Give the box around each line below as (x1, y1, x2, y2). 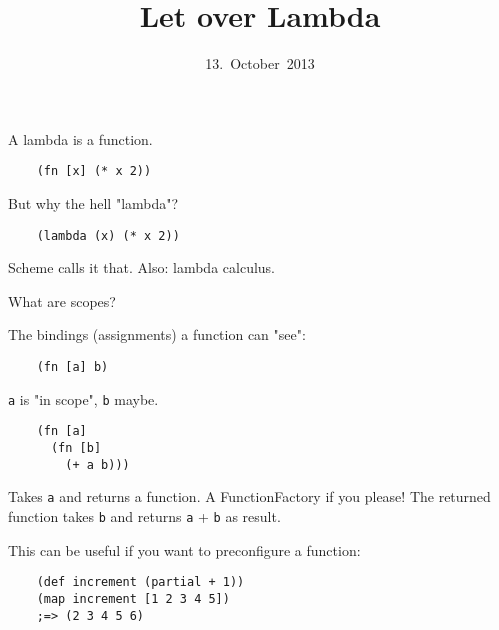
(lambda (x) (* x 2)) (36, 228, 180, 243)
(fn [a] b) (36, 360, 109, 374)
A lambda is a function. (8, 128, 153, 149)
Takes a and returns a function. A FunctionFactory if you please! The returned (8, 486, 491, 507)
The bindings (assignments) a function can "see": (8, 324, 306, 345)
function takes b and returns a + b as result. (8, 505, 281, 526)
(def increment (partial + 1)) (36, 575, 245, 590)
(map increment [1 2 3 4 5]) (36, 591, 230, 606)
